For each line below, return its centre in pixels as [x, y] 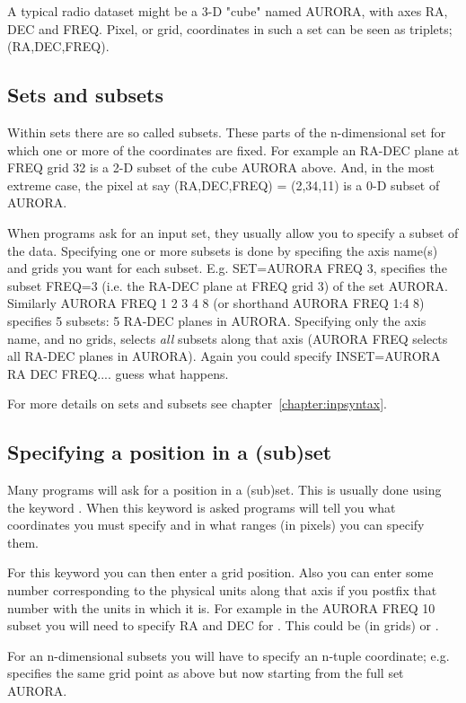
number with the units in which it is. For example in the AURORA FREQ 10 [221, 607]
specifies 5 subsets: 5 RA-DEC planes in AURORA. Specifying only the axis [217, 320]
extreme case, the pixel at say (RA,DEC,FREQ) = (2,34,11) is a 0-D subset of [224, 185]
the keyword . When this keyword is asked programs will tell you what [202, 507]
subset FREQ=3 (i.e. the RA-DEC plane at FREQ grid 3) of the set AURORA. [228, 285]
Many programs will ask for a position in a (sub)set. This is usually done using [224, 490]
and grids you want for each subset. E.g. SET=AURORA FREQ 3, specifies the [227, 268]
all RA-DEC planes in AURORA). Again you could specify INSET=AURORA [224, 356]
